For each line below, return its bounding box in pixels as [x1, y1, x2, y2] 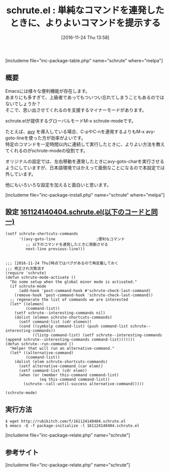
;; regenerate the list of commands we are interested [10, 297, 128, 302]
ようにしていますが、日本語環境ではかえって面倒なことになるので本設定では [5, 164, 165, 170]
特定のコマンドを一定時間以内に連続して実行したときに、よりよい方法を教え [5, 141, 165, 147]
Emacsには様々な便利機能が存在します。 [5, 88, 90, 94]
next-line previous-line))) [25, 246, 85, 251]
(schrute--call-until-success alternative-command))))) [23, 381, 144, 386]
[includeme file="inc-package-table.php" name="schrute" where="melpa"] [5, 57, 163, 63]
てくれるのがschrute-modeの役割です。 [5, 148, 88, 154]
